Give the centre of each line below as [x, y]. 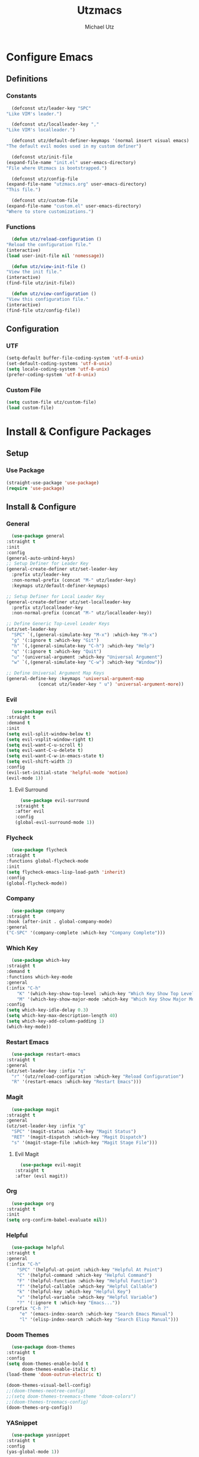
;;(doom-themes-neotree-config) [46, 1391]
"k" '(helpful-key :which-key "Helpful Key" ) [74, 1292]
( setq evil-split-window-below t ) [49, 734]
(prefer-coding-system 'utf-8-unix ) [51, 375]
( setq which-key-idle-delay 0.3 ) [47, 1010]
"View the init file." [34, 272]
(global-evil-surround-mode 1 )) [54, 823]
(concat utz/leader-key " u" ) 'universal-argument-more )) [111, 684]
